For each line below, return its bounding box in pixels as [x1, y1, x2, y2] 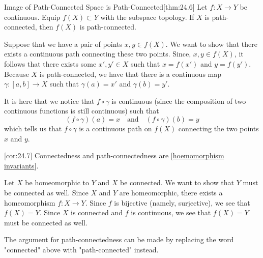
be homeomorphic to [25, 177, 89, 188]
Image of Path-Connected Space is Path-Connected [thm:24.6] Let [4, 2, 208, 12]
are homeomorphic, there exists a [119, 187, 223, 197]
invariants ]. [4, 160, 39, 170]
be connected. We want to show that [120, 177, 235, 188]
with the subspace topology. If [100, 11, 194, 22]
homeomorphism [4, 197, 55, 208]
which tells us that [4, 123, 62, 133]
